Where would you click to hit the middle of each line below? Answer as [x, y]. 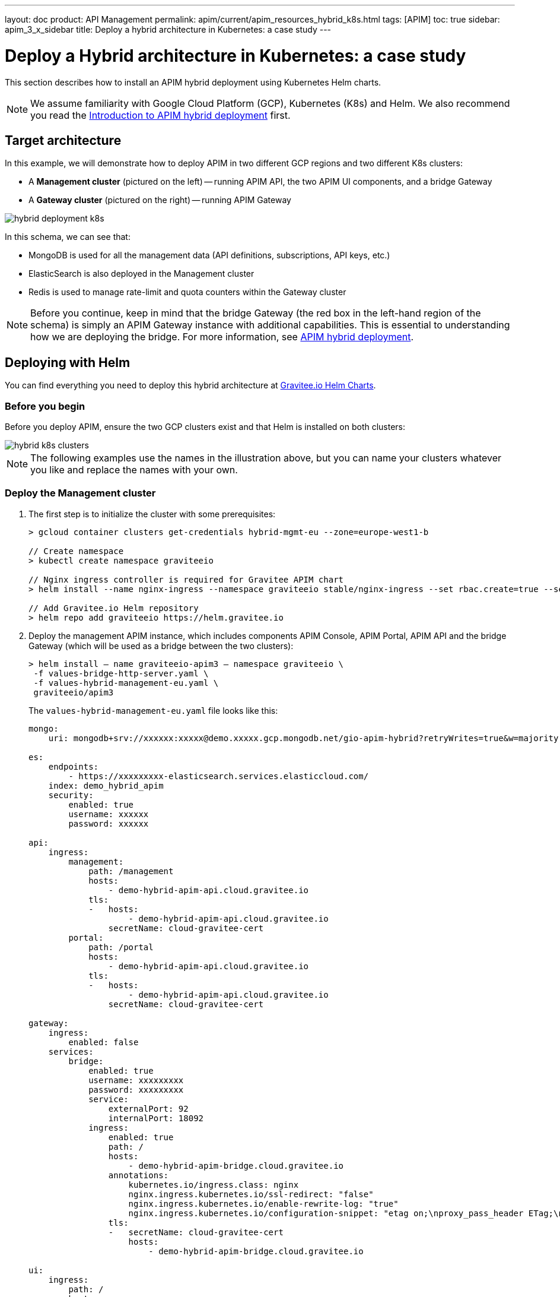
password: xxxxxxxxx [136, 1089]
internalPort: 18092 [156, 1118]
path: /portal [121, 947]
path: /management [131, 871]
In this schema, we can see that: [68, 237]
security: [71, 795]
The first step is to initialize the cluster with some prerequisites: [152, 514]
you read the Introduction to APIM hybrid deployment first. [160, 115]
